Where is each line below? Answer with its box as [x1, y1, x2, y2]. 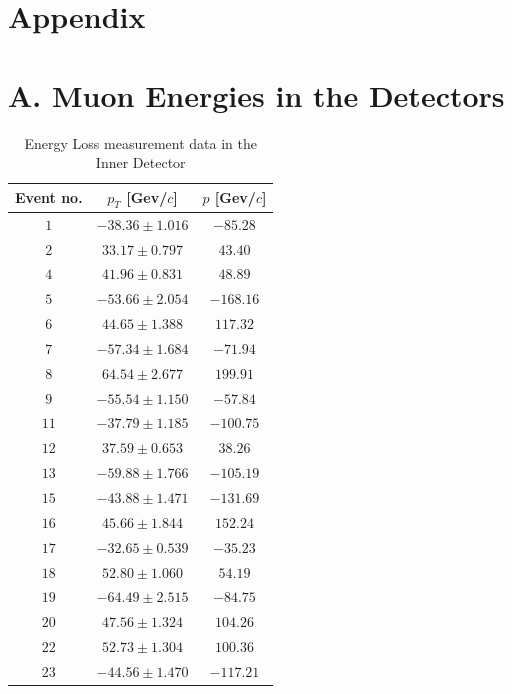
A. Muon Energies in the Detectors [8, 74, 505, 115]
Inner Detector [95, 152, 186, 173]
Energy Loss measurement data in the [24, 132, 257, 153]
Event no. [15, 187, 83, 208]
